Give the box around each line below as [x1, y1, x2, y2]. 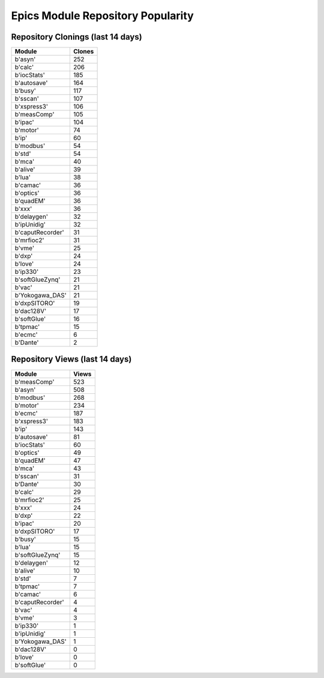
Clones [73, 47, 94, 56]
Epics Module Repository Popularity [11, 9, 194, 22]
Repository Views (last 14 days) [11, 354, 132, 364]
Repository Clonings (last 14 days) [11, 32, 142, 42]
